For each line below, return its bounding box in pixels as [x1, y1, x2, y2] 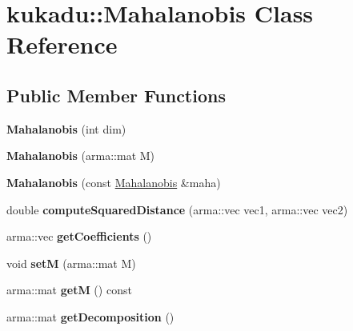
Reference [6, 28, 118, 61]
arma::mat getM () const [6, 281, 132, 298]
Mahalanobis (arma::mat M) [6, 147, 155, 164]
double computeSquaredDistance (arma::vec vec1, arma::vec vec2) [6, 201, 348, 217]
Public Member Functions [6, 82, 226, 107]
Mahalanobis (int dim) [6, 120, 126, 137]
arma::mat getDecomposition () [6, 308, 174, 325]
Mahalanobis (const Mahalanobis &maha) [6, 173, 221, 190]
